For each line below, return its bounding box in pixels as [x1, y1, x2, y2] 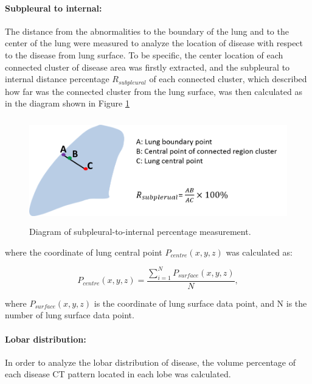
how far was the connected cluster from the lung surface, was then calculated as [5, 85, 302, 97]
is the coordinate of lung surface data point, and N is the [94, 296, 307, 309]
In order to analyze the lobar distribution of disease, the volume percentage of [5, 355, 296, 368]
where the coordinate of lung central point [5, 245, 162, 258]
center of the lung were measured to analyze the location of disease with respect [5, 37, 303, 49]
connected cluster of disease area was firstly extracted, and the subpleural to [5, 60, 290, 73]
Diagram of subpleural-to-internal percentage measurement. [29, 225, 251, 238]
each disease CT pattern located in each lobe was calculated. [5, 368, 231, 380]
